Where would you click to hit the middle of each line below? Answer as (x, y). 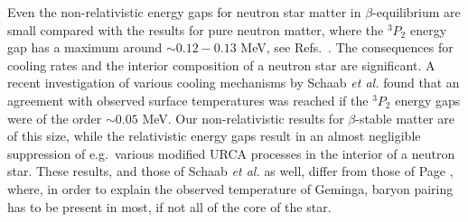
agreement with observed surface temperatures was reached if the (188, 100)
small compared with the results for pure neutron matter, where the (196, 29)
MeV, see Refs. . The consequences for (347, 47)
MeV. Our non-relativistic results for (243, 118)
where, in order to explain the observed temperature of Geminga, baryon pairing (230, 188)
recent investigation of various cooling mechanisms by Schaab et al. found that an (234, 83)
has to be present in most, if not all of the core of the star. (169, 206)
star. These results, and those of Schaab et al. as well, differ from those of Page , (230, 171)
